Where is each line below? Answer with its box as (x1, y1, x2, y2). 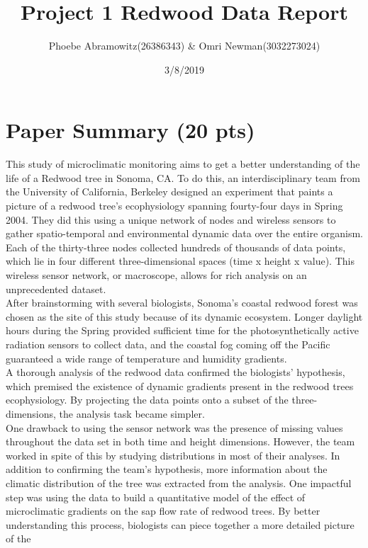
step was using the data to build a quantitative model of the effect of (6, 489, 306, 504)
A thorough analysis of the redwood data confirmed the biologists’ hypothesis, (6, 365, 345, 379)
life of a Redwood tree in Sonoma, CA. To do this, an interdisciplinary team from (6, 170, 360, 185)
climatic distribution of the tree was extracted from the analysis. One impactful (6, 475, 352, 490)
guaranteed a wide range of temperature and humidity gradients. (6, 350, 287, 365)
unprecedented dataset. (6, 281, 106, 296)
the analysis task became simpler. (59, 406, 205, 421)
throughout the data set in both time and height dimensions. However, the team (6, 434, 355, 449)
